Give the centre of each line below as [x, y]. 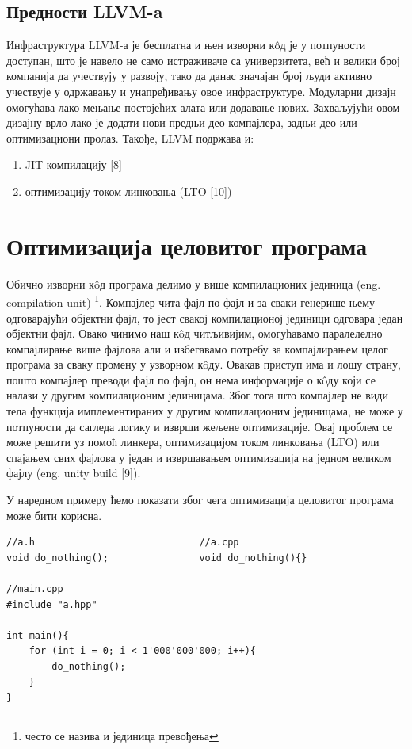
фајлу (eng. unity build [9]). [74, 473]
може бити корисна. [54, 515]
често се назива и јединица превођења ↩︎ [122, 735]
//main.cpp [35, 589]
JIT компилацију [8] [74, 164]
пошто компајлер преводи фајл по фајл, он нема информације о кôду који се [191, 379]
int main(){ [38, 635]
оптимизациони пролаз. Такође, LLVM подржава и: [130, 138]
